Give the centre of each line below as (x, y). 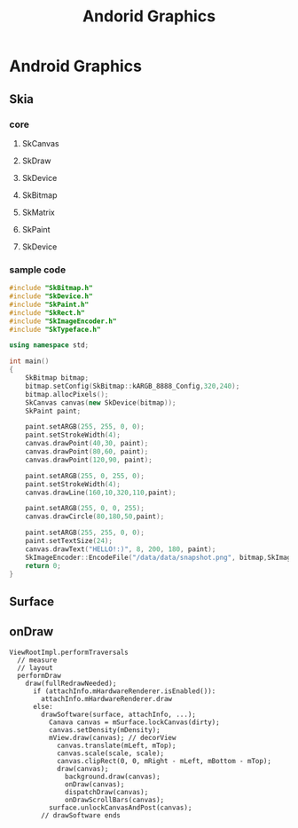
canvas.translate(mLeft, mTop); (116, 745)
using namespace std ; (49, 345)
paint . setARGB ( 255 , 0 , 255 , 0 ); (85, 476)
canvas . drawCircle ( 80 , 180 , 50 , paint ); (95, 517)
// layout (35, 667)
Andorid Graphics (149, 16)
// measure (37, 660)
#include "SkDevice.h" (51, 296)
